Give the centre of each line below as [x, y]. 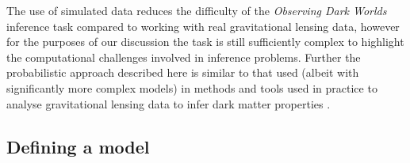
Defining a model [78, 146]
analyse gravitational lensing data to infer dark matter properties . [169, 103]
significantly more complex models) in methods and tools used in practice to [192, 87]
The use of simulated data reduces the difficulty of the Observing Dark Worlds [197, 10]
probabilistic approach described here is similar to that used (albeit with [183, 72]
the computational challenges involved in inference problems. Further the [184, 57]
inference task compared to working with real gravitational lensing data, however [203, 26]
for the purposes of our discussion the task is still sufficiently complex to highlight [205, 42]
